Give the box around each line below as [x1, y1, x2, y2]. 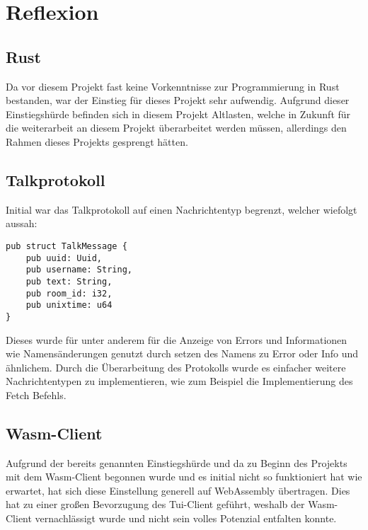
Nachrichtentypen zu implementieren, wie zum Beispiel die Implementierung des [6, 374, 353, 388]
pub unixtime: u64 [25, 300, 113, 311]
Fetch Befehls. [6, 387, 67, 402]
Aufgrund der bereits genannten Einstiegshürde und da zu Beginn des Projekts [6, 455, 347, 470]
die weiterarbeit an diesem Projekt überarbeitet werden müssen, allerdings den [6, 120, 347, 135]
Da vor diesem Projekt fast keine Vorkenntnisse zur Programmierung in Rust [6, 79, 340, 93]
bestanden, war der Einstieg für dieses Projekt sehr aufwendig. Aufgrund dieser [6, 93, 350, 108]
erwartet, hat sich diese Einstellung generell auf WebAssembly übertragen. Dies [6, 483, 350, 497]
